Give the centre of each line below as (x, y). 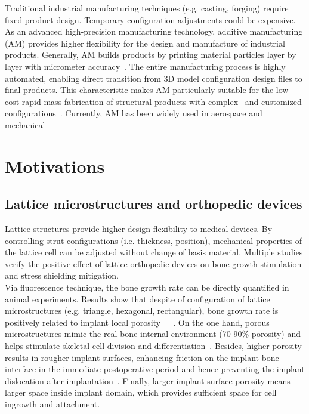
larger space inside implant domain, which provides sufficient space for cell (141, 392)
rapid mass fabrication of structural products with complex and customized (162, 101)
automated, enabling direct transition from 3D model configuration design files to (154, 78)
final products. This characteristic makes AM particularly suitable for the (139, 90)
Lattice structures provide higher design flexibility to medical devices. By (139, 229)
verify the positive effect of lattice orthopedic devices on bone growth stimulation (153, 263)
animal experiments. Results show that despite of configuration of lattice (137, 299)
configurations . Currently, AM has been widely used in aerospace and (134, 113)
